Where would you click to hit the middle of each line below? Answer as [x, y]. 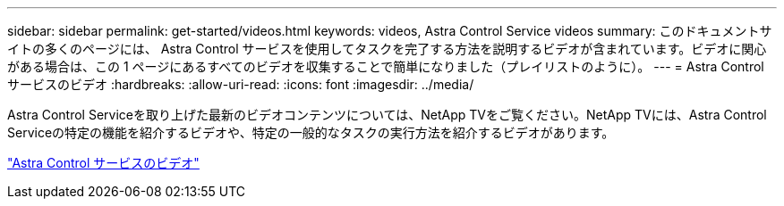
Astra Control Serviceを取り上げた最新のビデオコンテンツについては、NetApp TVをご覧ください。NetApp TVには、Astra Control [387, 115]
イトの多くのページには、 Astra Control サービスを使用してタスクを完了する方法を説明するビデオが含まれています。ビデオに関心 [387, 49]
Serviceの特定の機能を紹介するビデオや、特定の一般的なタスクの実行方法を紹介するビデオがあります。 [311, 132]
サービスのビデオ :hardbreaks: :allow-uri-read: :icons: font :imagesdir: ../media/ [241, 84]
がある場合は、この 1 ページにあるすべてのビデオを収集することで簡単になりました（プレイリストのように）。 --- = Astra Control [386, 66]
